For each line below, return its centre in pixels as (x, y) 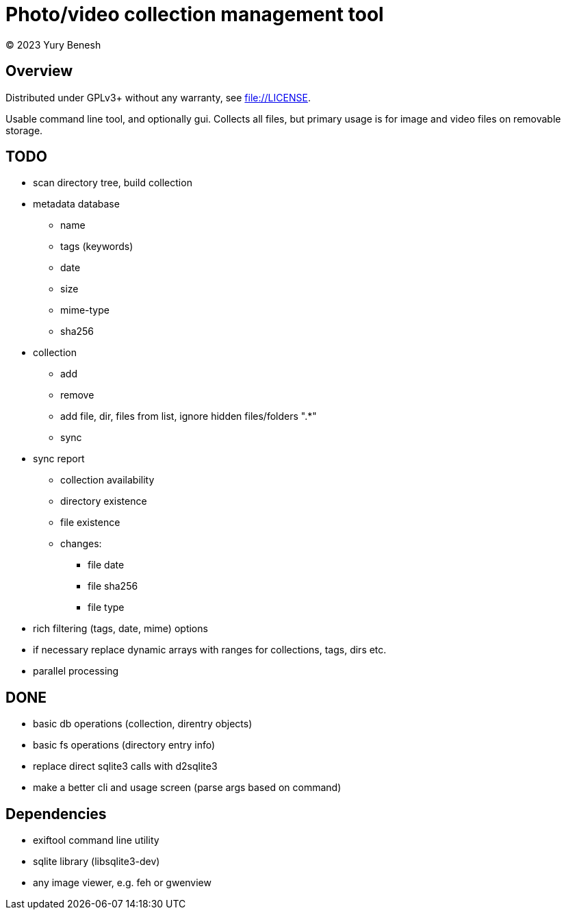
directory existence (104, 501)
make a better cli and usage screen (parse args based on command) (187, 788)
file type (106, 607)
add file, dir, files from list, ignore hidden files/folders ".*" (189, 416)
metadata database (76, 204)
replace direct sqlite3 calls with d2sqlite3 (125, 766)
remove (77, 395)
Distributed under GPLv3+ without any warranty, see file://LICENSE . (158, 97)
